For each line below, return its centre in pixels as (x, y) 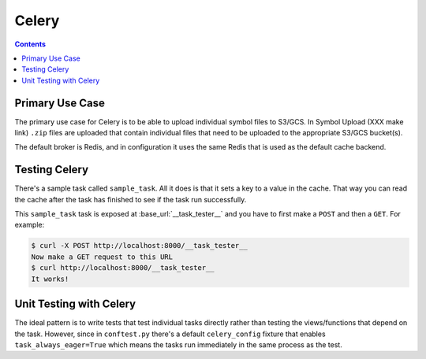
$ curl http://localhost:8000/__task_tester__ (123, 268)
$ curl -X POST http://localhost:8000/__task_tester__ (139, 246)
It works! (50, 279)
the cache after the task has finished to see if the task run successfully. (131, 199)
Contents (30, 44)
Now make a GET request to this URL (102, 257)
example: (30, 225)
